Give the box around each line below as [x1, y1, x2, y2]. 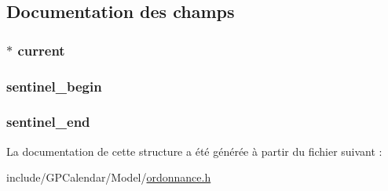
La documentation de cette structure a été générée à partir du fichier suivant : [6, 142, 383, 159]
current [17, 40, 65, 59]
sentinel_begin [6, 76, 102, 95]
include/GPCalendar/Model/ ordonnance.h [6, 169, 211, 186]
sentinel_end [6, 112, 90, 132]
